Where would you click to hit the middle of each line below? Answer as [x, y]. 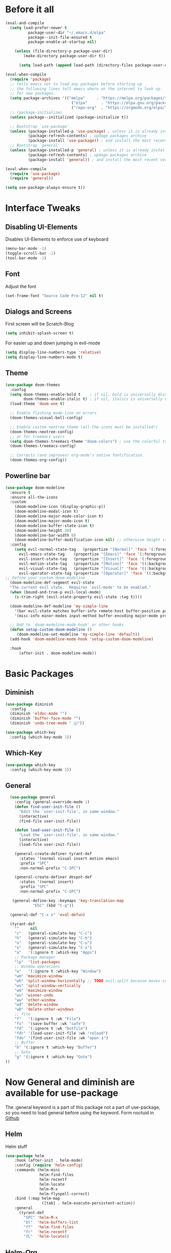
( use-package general [33, 797]
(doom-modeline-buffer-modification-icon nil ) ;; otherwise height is [91, 540]
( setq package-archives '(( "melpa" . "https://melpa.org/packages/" [89, 98]
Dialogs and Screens [39, 311]
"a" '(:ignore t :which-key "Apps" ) [55, 952]
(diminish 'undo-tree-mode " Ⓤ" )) [47, 723]
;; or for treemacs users [37, 436]
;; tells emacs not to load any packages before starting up [76, 84]
